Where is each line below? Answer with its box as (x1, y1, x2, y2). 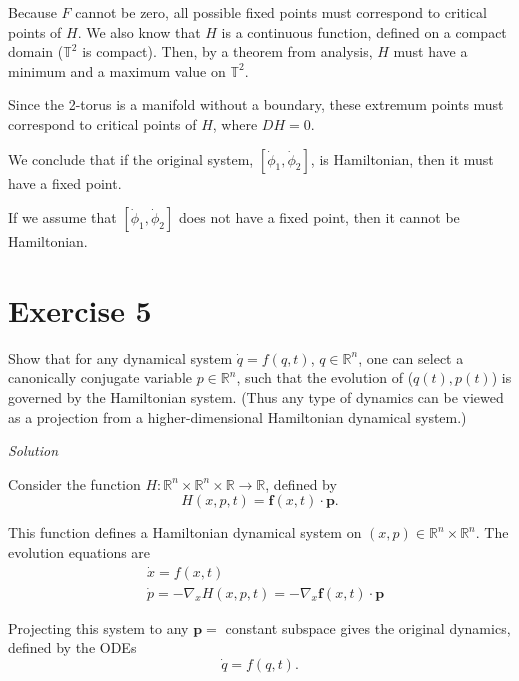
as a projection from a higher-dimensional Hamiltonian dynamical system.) (8, 406, 467, 427)
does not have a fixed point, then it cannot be (178, 207, 460, 228)
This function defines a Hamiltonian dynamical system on (8, 522, 362, 543)
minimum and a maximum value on (8, 60, 226, 81)
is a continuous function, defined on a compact (221, 21, 507, 42)
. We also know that (77, 21, 201, 42)
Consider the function (8, 473, 141, 494)
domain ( (8, 41, 64, 62)
